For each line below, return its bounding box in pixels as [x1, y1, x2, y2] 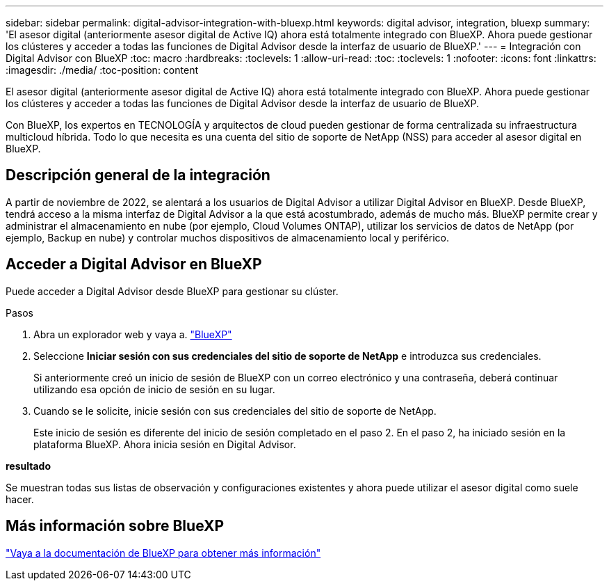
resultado [6, 459, 51, 472]
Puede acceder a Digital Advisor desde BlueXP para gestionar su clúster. [6, 285, 339, 297]
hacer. [6, 493, 34, 505]
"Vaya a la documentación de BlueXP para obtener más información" [6, 546, 321, 559]
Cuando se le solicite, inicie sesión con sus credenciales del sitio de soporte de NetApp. [33, 404, 437, 417]
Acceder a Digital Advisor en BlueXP [6, 255, 262, 274]
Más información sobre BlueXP [6, 517, 225, 535]
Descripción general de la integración [6, 166, 270, 184]
